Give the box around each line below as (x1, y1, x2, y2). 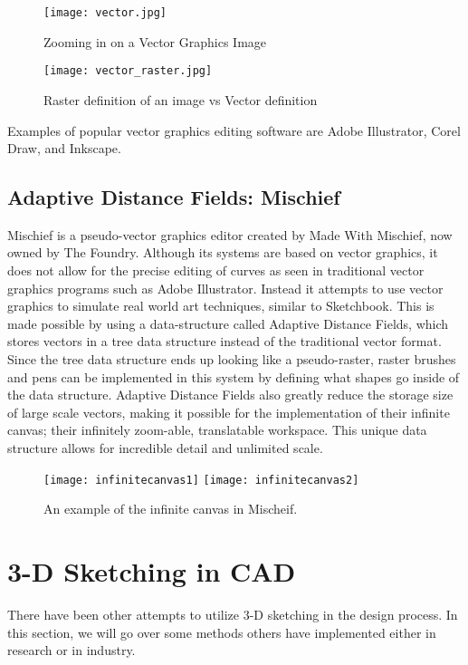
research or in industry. (7, 641, 136, 660)
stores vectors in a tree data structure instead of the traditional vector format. (7, 332, 442, 351)
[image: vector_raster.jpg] (43, 64, 213, 78)
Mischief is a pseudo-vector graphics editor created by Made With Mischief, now (7, 225, 453, 244)
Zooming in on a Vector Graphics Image (43, 32, 267, 51)
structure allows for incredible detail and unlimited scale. (7, 439, 323, 458)
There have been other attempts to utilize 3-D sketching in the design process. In (7, 604, 458, 623)
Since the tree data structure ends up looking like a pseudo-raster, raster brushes (7, 350, 456, 369)
